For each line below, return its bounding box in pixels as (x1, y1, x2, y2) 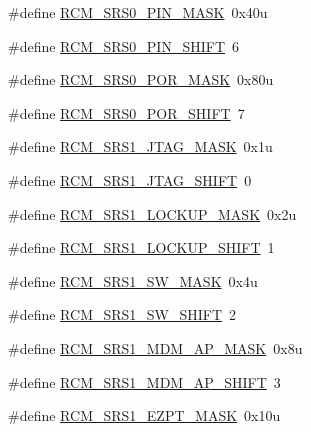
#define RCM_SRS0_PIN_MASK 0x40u (8, 2, 268, 22)
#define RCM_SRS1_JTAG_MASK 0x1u (8, 136, 273, 157)
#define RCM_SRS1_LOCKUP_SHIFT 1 (8, 237, 275, 258)
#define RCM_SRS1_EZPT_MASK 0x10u (8, 405, 281, 426)
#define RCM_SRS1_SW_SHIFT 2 (8, 304, 237, 325)
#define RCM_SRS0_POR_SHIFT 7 (8, 102, 245, 123)
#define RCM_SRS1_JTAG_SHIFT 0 (8, 169, 252, 190)
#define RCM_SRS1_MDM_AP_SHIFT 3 (8, 371, 281, 392)
